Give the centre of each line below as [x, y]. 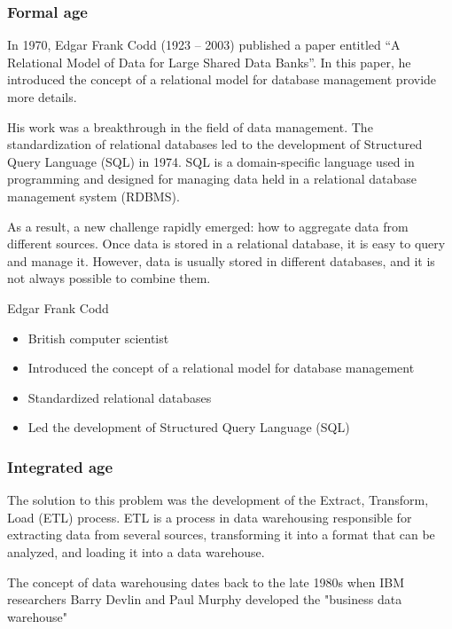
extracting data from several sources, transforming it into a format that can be [221, 535]
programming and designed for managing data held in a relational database [212, 179]
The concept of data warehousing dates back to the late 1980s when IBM [206, 582]
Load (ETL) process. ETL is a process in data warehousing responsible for [210, 517]
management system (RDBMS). [94, 196]
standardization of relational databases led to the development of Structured [215, 144]
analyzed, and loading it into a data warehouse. [136, 551]
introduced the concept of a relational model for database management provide [222, 79]
